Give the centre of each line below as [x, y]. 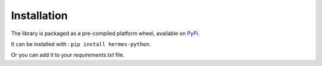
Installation [39, 15]
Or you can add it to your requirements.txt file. [68, 55]
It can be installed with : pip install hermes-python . [81, 44]
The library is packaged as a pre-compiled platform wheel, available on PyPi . [105, 33]
